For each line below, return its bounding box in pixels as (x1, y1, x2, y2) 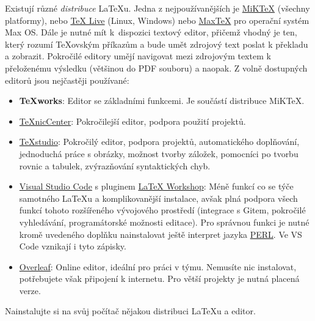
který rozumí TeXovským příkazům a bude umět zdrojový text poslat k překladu (5, 37, 308, 50)
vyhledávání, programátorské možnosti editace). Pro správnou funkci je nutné (19, 215, 310, 228)
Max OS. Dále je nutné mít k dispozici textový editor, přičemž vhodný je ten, (5, 26, 297, 39)
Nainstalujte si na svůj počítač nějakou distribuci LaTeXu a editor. (5, 304, 256, 317)
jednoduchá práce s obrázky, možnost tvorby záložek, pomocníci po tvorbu (19, 147, 299, 160)
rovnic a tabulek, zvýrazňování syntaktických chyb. (19, 159, 211, 172)
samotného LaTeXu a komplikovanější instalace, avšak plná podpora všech (19, 191, 298, 204)
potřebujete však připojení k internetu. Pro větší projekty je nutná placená (19, 272, 300, 285)
